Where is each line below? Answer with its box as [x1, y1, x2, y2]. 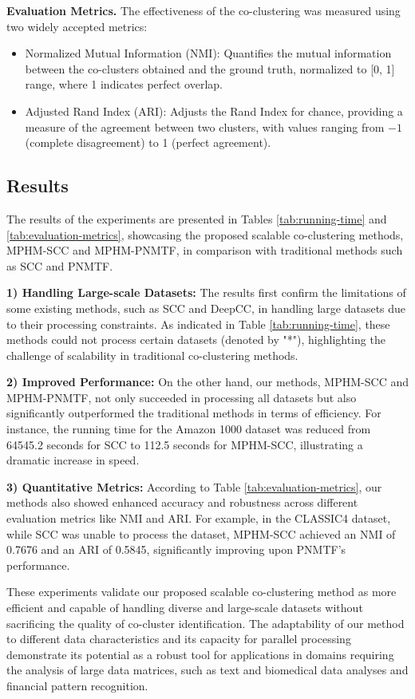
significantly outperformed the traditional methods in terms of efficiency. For [6, 405, 381, 421]
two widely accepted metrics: [6, 18, 148, 34]
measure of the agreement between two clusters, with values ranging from [25, 118, 385, 135]
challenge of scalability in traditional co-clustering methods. [6, 346, 298, 363]
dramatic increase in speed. [6, 452, 140, 468]
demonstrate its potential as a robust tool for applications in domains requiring [6, 646, 394, 662]
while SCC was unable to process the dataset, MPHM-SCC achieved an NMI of [6, 525, 396, 542]
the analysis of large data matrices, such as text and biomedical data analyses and [6, 661, 409, 678]
